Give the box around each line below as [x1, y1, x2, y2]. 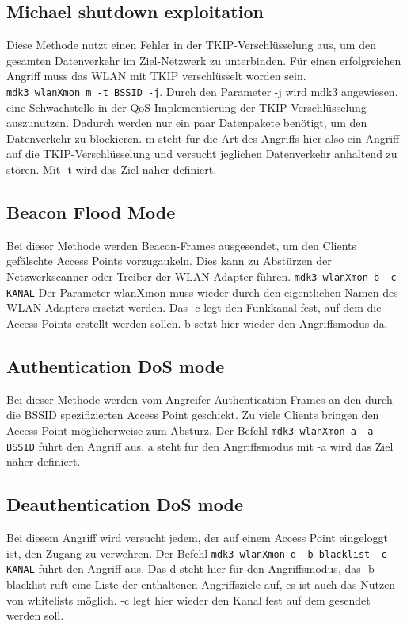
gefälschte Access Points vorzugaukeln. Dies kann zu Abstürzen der [6, 252, 332, 269]
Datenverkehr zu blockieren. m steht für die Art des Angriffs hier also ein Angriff [6, 129, 400, 146]
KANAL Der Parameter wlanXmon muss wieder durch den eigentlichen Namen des [6, 283, 398, 300]
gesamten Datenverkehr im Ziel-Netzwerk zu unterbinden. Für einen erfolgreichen [6, 52, 401, 68]
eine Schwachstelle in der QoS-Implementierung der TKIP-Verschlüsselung [6, 98, 367, 115]
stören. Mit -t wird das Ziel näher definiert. [6, 161, 217, 178]
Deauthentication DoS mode [6, 492, 243, 517]
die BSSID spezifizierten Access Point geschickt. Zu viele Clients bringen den [6, 406, 379, 423]
